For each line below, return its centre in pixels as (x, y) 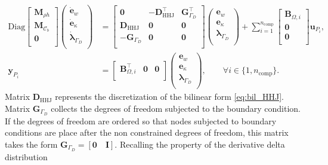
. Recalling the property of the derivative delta (200, 144)
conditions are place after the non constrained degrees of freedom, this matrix (147, 132)
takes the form (31, 144)
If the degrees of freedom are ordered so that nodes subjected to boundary (141, 120)
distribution (26, 156)
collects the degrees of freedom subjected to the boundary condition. (176, 108)
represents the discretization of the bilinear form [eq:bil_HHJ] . (170, 97)
